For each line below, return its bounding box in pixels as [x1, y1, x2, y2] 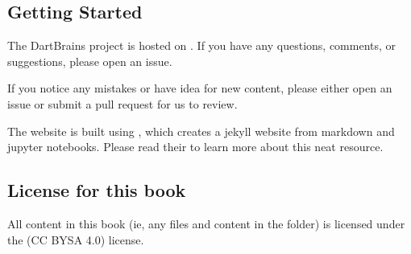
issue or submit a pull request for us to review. [7, 95, 238, 112]
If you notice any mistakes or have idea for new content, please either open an [7, 80, 392, 96]
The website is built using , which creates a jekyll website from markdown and [7, 122, 395, 139]
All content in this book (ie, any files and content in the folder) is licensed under [7, 215, 405, 231]
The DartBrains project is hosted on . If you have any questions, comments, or [7, 37, 396, 54]
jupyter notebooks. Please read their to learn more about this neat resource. [7, 138, 384, 155]
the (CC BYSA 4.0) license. [7, 231, 144, 248]
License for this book [7, 178, 186, 203]
